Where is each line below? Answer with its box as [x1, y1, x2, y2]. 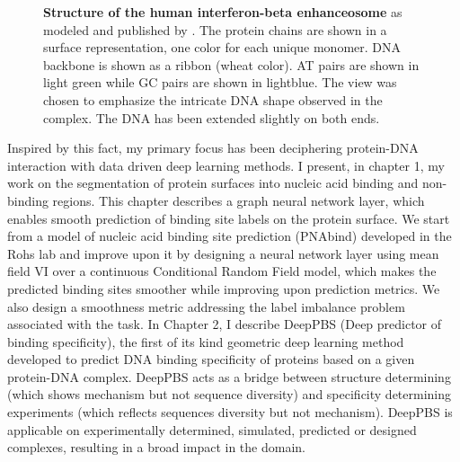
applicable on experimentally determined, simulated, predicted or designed [7, 420, 417, 439]
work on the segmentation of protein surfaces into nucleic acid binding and [7, 173, 419, 192]
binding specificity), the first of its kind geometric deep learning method [7, 332, 404, 351]
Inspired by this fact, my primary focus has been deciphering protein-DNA [7, 138, 419, 157]
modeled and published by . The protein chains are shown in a [43, 20, 387, 39]
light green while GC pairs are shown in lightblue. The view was [43, 73, 397, 92]
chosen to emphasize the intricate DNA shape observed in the [43, 90, 383, 109]
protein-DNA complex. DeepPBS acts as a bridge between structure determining [7, 367, 451, 386]
